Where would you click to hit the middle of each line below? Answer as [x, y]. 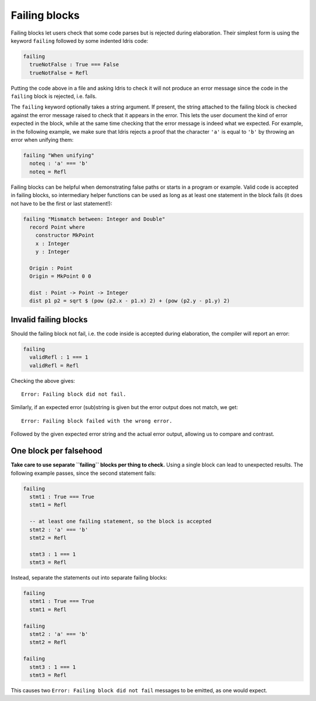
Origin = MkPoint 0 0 [61, 276]
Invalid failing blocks [49, 319]
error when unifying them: [42, 140]
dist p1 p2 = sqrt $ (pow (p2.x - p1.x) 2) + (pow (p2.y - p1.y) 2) [130, 301]
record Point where [57, 227]
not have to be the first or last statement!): [61, 203]
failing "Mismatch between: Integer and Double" [94, 219]
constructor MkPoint [65, 235]
